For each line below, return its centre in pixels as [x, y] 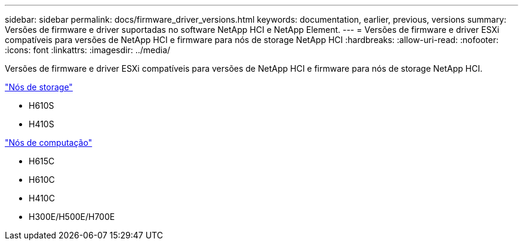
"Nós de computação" [49, 143]
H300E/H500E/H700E [72, 217]
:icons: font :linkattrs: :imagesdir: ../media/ [88, 50]
